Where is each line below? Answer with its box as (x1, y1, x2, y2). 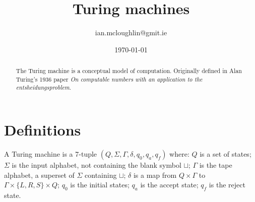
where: (169, 149, 189, 159)
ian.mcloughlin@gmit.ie (95, 27, 167, 38)
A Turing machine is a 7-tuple (4, 149, 97, 159)
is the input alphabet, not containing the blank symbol (12, 160, 181, 170)
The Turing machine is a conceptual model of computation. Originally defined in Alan (16, 66, 242, 75)
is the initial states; (70, 179, 130, 190)
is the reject (209, 179, 245, 190)
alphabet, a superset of (4, 169, 75, 180)
